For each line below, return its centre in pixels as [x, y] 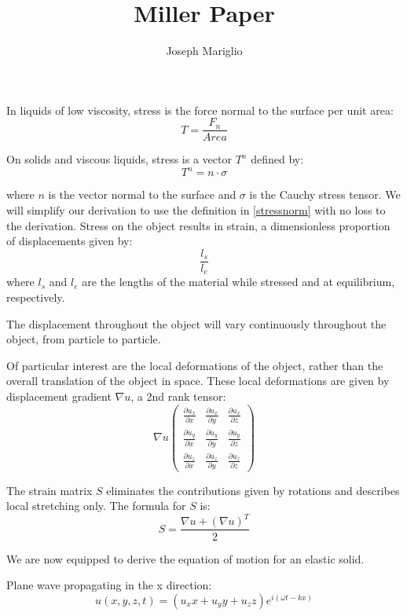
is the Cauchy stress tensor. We [325, 194]
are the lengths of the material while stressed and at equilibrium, [238, 282]
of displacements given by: [70, 241]
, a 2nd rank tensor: [178, 396]
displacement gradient [59, 396]
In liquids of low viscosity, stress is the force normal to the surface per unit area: [200, 110]
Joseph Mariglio [204, 51]
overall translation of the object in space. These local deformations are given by [198, 381]
